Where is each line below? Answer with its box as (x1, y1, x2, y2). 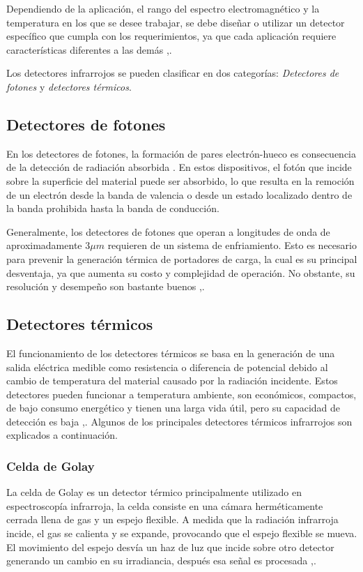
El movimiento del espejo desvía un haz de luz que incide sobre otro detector (6, 539, 334, 554)
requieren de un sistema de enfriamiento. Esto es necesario (107, 238, 357, 253)
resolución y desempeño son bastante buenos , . (6, 279, 205, 294)
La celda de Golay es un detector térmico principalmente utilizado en (6, 485, 302, 499)
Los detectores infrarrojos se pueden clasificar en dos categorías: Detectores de (6, 66, 339, 80)
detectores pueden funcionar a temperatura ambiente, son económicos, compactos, (6, 386, 357, 401)
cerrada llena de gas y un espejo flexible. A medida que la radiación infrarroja (6, 512, 339, 527)
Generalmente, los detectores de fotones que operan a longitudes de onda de (6, 224, 330, 239)
